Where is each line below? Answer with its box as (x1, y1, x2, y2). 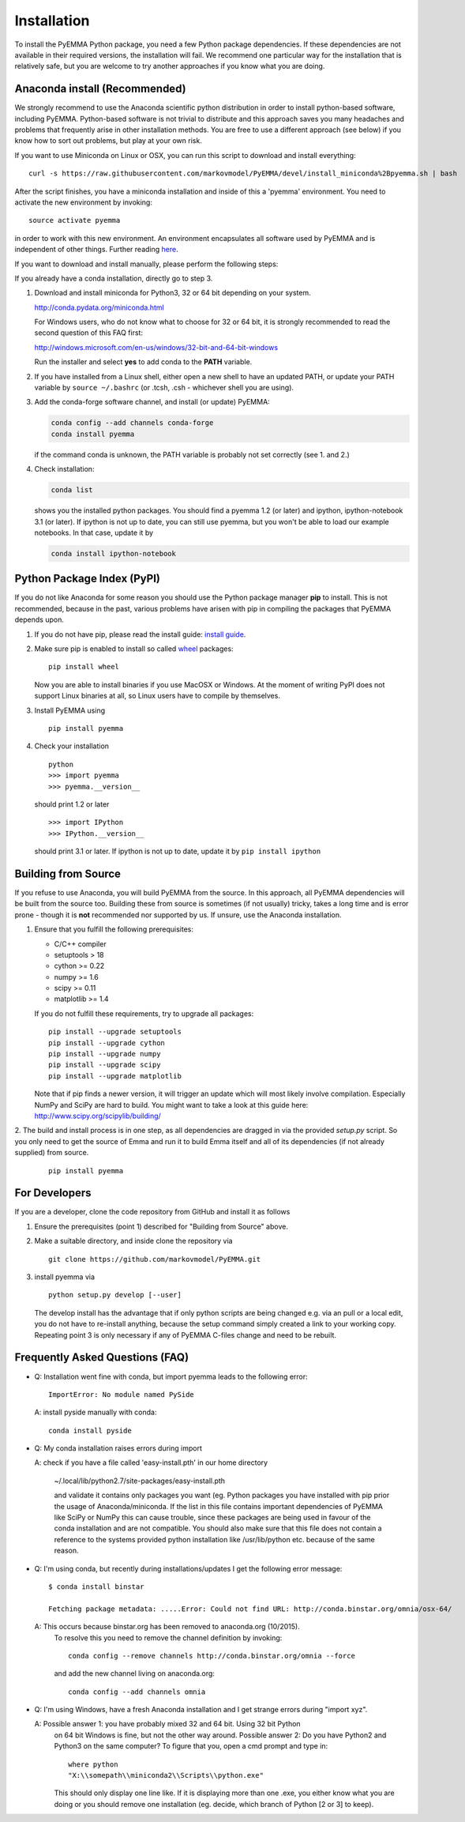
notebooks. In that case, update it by (34, 528, 154, 537)
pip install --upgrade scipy (48, 1060, 161, 1070)
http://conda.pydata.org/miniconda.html (34, 303, 165, 312)
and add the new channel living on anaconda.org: (54, 1669, 215, 1678)
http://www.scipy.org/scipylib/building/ (34, 1111, 161, 1120)
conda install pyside (48, 1426, 132, 1435)
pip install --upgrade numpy (48, 1049, 161, 1059)
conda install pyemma (51, 429, 135, 439)
